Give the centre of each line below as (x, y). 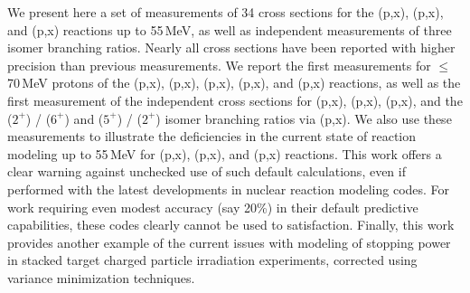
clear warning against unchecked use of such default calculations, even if (207, 171)
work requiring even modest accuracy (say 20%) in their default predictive (213, 207)
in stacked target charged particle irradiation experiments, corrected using (212, 260)
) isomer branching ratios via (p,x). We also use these (304, 118)
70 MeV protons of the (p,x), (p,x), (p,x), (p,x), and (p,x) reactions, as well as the (234, 83)
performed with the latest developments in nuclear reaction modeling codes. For (229, 189)
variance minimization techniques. (101, 277)
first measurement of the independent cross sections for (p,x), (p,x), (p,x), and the (235, 100)
